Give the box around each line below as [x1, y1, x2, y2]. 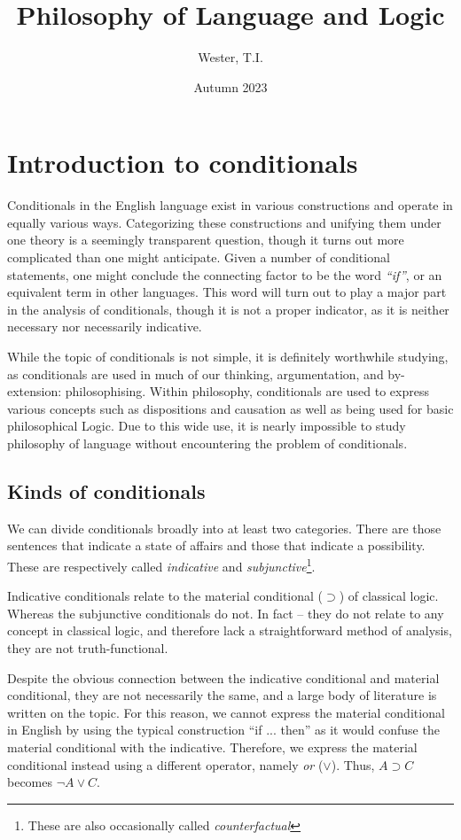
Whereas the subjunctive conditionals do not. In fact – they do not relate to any [7, 603, 444, 622]
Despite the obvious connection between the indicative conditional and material [7, 668, 440, 687]
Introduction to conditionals [7, 144, 358, 181]
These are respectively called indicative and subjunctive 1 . [7, 554, 316, 575]
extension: [7, 382, 62, 401]
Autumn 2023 [193, 77, 268, 96]
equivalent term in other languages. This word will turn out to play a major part [7, 283, 447, 301]
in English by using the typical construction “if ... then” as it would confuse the [7, 720, 440, 739]
